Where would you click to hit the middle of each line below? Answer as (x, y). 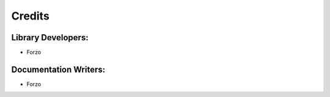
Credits (31, 16)
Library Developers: (50, 38)
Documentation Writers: (58, 69)
